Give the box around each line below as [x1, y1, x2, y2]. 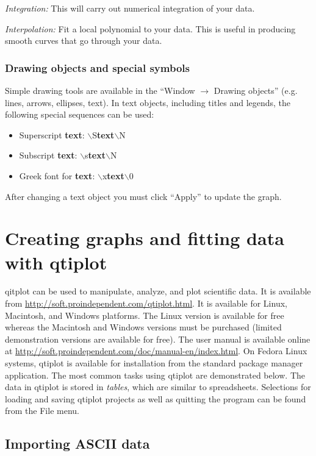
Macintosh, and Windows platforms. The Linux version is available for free [5, 308, 284, 321]
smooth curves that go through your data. [5, 34, 162, 47]
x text [102, 169, 124, 182]
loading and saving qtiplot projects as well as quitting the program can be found [5, 392, 306, 405]
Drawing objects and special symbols [5, 60, 190, 75]
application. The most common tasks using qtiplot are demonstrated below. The [5, 368, 305, 381]
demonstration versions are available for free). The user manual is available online [5, 332, 311, 345]
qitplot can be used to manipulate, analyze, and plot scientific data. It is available [5, 285, 311, 297]
